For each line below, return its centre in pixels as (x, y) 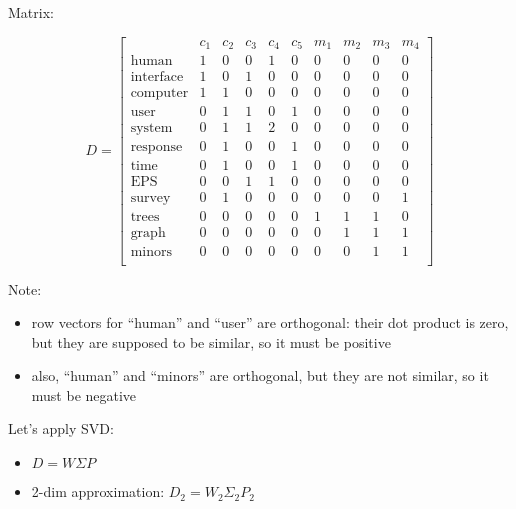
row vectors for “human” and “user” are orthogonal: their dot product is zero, (270, 322)
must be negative (84, 394)
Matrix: (31, 12)
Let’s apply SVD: (61, 428)
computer (159, 93)
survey (150, 198)
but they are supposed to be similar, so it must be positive (211, 341)
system (151, 128)
